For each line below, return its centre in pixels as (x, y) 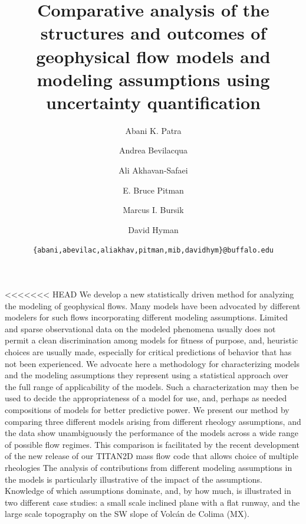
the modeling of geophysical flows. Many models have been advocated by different (153, 305)
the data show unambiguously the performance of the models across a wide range (152, 433)
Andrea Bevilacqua (153, 150)
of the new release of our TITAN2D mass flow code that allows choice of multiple (152, 456)
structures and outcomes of (153, 33)
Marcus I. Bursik (153, 210)
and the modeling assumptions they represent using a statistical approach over (147, 375)
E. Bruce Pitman (153, 190)
